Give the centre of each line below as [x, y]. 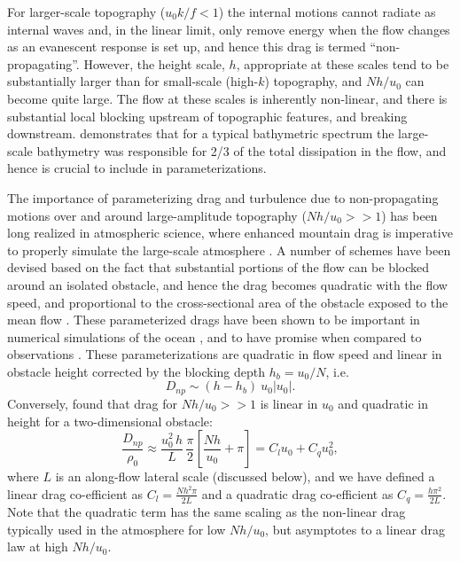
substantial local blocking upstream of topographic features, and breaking [207, 116]
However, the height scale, [154, 63]
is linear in [289, 403]
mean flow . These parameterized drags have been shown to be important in [214, 320]
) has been [409, 215]
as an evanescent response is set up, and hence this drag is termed [187, 47]
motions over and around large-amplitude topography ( [157, 215]
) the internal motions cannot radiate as [327, 12]
